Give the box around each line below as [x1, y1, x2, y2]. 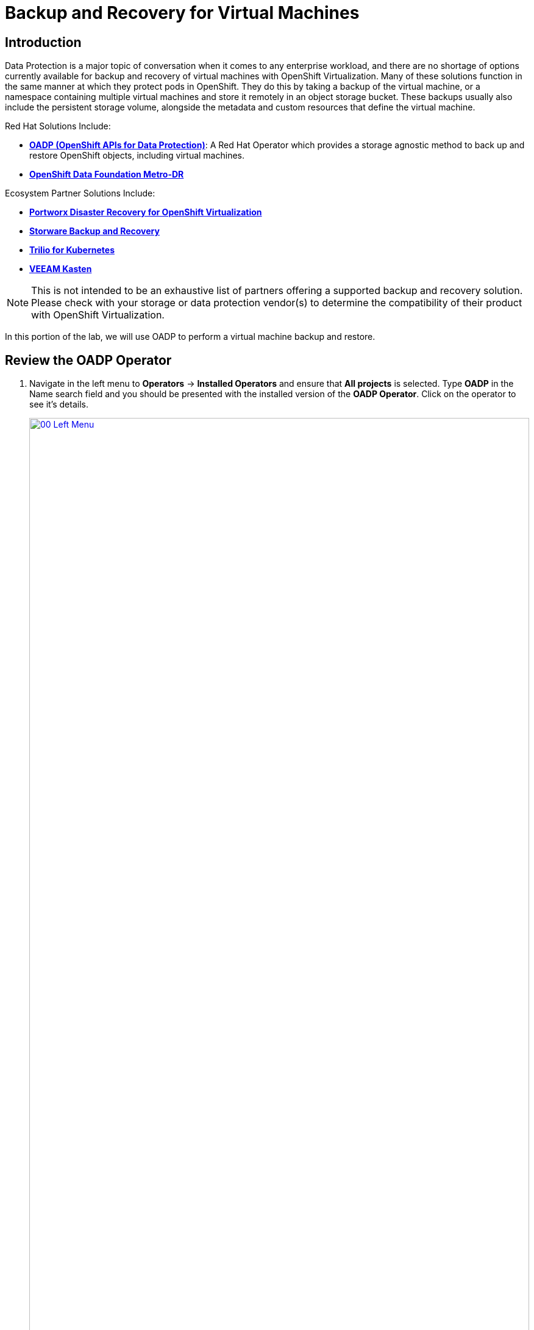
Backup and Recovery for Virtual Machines [5, 2, 360, 23]
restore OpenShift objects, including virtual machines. [29, 150, 245, 161]
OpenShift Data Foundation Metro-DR [29, 169, 184, 180]
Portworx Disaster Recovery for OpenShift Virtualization [29, 207, 262, 218]
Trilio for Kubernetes [29, 245, 115, 256]
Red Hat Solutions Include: [5, 121, 111, 132]
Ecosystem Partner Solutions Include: [5, 188, 155, 199]
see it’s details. [29, 399, 88, 410]
